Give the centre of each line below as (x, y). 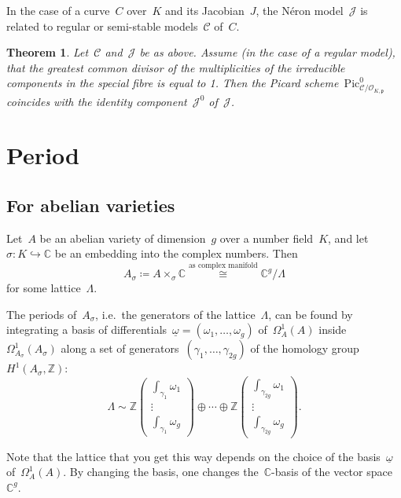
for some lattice (44, 288)
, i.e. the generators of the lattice (175, 314)
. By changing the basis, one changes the (161, 472)
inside (333, 330)
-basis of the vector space (332, 472)
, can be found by (311, 314)
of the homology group (305, 348)
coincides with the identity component (97, 101)
